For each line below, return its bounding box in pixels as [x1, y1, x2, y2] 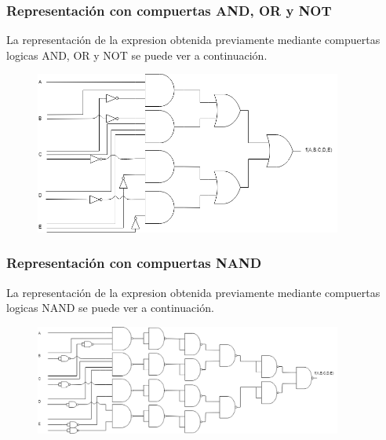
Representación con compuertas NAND [6, 253, 262, 273]
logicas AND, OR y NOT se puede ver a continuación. [6, 46, 268, 63]
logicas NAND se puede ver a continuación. [6, 299, 214, 316]
